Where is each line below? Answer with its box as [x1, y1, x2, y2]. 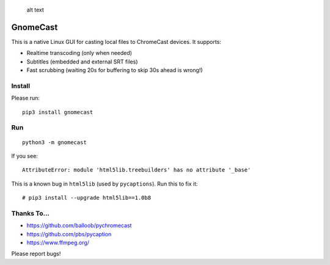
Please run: [11, 95, 40, 102]
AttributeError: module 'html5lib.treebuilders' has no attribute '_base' [22, 167, 251, 173]
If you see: [11, 152, 38, 159]
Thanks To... [11, 209, 50, 217]
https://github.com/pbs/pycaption [26, 230, 112, 238]
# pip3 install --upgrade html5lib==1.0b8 [22, 194, 152, 201]
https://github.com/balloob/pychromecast [26, 222, 132, 229]
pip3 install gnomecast [22, 109, 94, 115]
